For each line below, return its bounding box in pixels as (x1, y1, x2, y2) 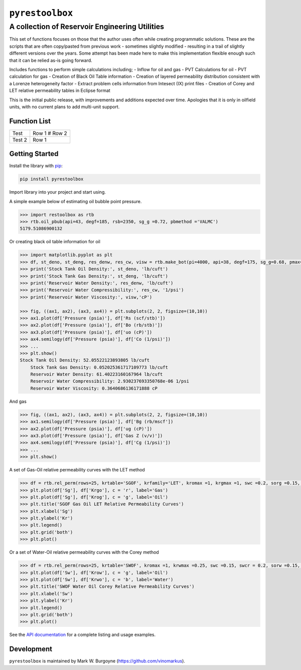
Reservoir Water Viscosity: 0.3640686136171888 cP (30, 385, 158, 391)
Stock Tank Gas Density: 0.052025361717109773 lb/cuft (30, 364, 168, 370)
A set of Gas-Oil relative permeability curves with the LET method (9, 467, 145, 473)
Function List (9, 117, 51, 125)
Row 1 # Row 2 (33, 129, 67, 136)
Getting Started (9, 149, 59, 158)
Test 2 (12, 136, 28, 143)
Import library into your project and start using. (9, 189, 106, 195)
